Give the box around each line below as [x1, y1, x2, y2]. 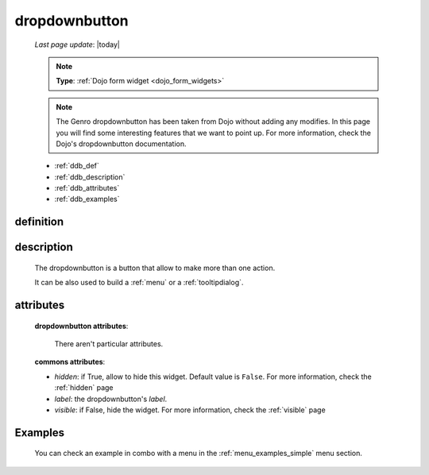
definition [14, 215, 64, 229]
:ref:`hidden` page [54, 383, 114, 392]
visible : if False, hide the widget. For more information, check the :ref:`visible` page [54, 405, 326, 415]
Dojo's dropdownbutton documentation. [56, 139, 187, 149]
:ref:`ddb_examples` [54, 195, 120, 204]
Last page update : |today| [34, 40, 121, 49]
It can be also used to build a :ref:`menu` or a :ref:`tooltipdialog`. [34, 278, 244, 288]
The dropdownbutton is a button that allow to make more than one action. [34, 263, 276, 272]
